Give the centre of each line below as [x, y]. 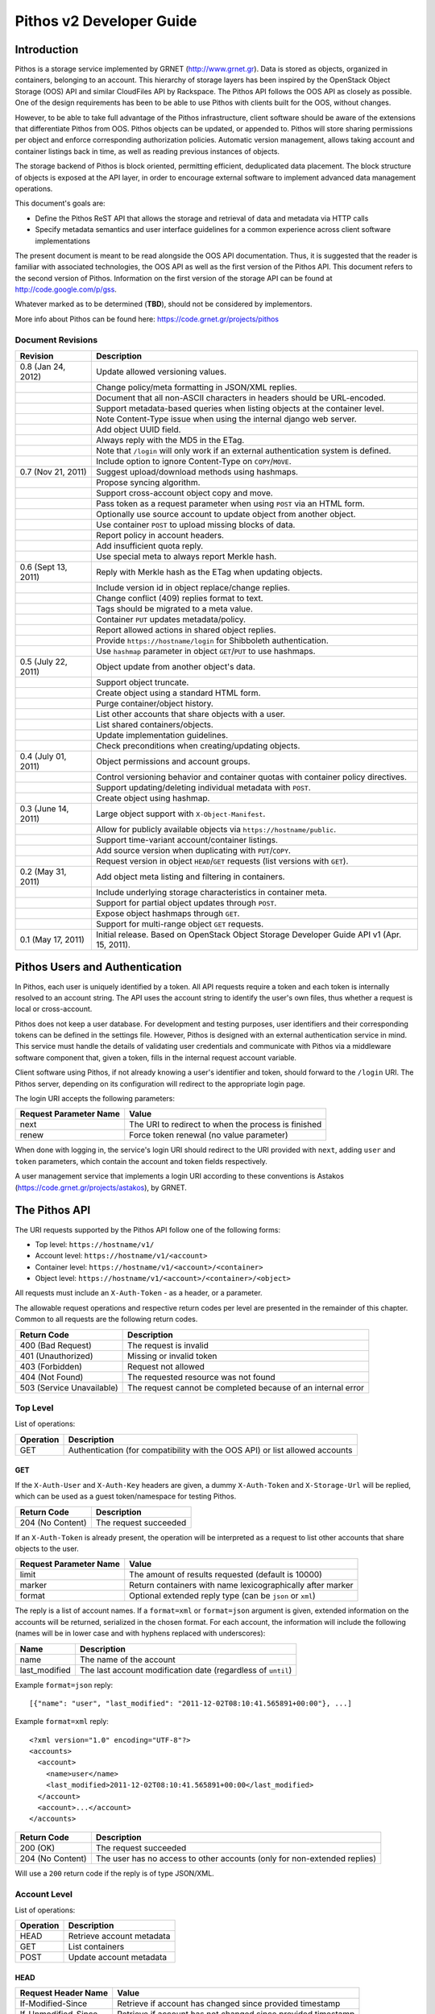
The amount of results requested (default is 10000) [226, 1575]
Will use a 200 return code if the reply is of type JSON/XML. [115, 1873]
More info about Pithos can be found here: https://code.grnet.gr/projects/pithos [147, 319]
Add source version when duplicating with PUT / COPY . [193, 851]
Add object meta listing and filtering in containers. [190, 876]
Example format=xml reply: [62, 1722]
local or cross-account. [54, 1009]
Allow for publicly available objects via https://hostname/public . [216, 830]
